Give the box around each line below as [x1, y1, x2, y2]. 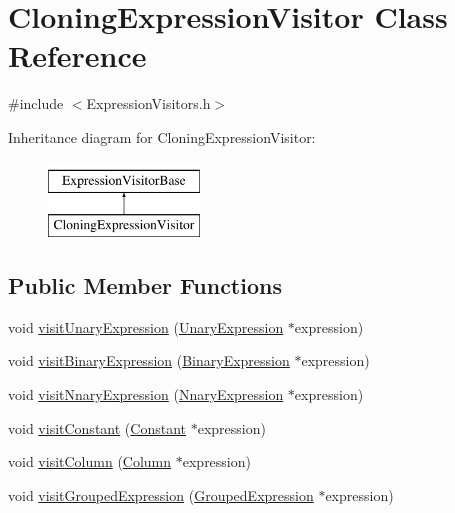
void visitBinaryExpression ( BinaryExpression [8, 350, 290, 371]
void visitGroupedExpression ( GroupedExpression [8, 484, 314, 505]
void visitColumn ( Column [8, 451, 172, 472]
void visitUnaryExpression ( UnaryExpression [8, 316, 284, 337]
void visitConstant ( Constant [8, 417, 186, 438]
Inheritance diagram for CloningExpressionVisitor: [8, 126, 316, 147]
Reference [8, 35, 147, 76]
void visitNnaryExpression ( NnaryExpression [8, 384, 284, 405]
